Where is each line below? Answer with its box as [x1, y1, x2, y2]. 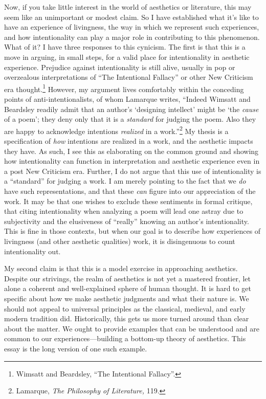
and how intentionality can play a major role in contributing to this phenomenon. [4, 31, 260, 42]
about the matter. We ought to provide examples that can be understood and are [4, 323, 259, 334]
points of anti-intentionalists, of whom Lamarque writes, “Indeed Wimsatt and [4, 94, 251, 104]
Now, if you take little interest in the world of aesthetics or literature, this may [4, 2, 252, 12]
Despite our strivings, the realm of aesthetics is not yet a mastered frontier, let [4, 273, 251, 283]
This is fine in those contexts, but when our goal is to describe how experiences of [4, 226, 261, 236]
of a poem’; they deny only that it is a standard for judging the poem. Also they [4, 114, 256, 124]
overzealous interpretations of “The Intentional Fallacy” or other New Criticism [4, 72, 253, 82]
